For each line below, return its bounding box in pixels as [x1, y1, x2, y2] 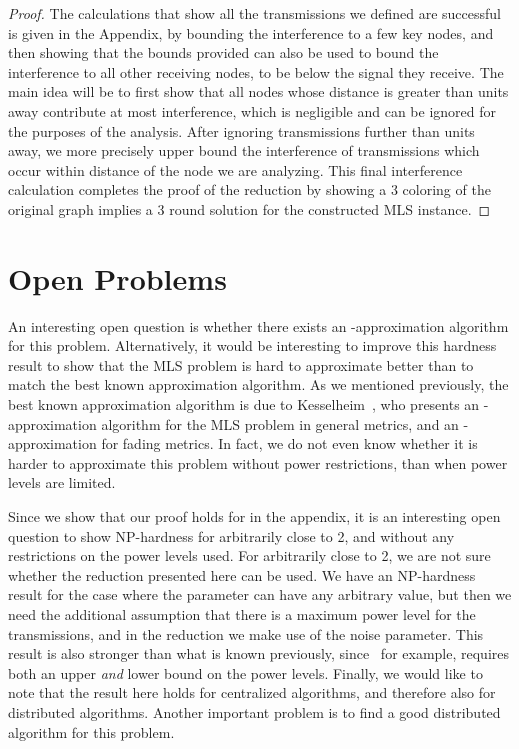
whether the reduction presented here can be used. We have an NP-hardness [8, 564, 476, 585]
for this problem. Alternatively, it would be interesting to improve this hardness [8, 335, 497, 356]
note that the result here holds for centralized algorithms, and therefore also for [8, 682, 496, 703]
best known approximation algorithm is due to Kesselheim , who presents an [8, 394, 480, 415]
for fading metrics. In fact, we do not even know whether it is [101, 433, 478, 454]
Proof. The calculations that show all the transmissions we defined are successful [8, 3, 501, 23]
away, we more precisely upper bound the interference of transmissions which [8, 140, 480, 161]
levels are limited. [8, 472, 116, 493]
